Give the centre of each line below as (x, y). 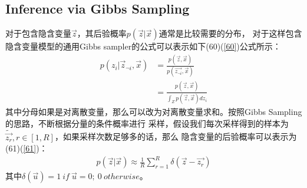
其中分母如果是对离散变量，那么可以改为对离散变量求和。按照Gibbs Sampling (154, 112)
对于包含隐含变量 (38, 33)
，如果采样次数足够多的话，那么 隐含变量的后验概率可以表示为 (176, 136)
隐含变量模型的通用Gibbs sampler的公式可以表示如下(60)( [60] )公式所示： (143, 46)
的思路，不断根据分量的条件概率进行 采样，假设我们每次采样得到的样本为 (147, 123)
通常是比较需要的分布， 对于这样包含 (230, 33)
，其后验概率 (102, 33)
